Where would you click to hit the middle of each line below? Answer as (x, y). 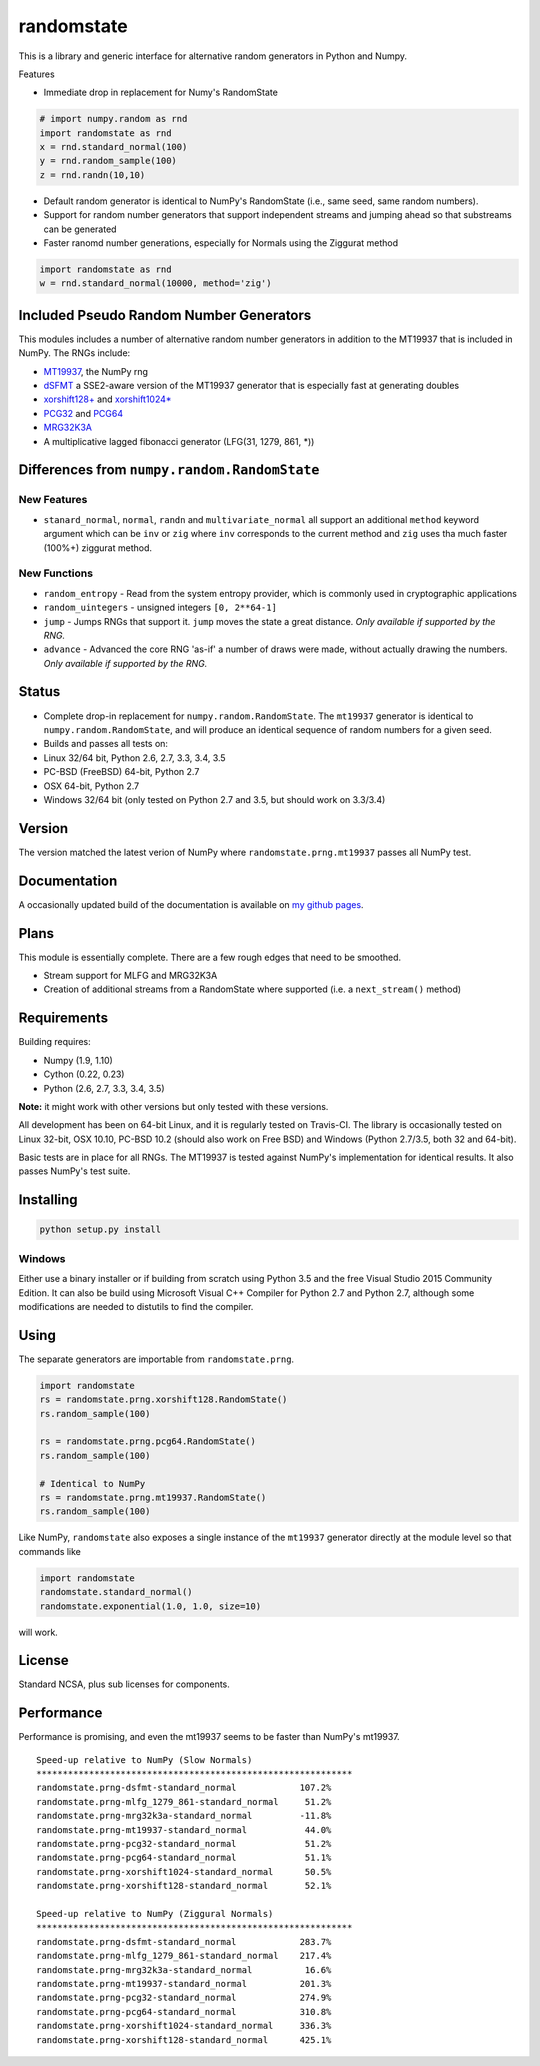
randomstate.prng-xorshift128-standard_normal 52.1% (184, 1886)
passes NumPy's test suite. (74, 1171)
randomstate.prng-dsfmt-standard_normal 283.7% (184, 1941)
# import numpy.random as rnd (113, 119)
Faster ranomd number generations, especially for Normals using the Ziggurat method (221, 243)
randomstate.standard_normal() (116, 1592)
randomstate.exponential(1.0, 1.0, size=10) (150, 1606)
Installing (48, 1200)
